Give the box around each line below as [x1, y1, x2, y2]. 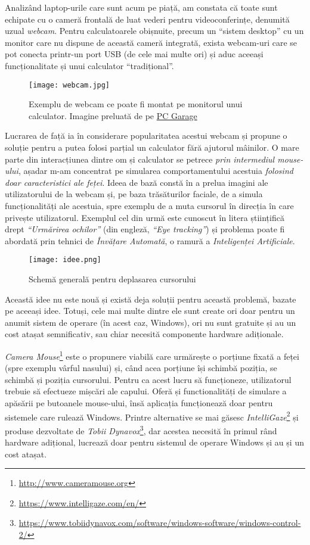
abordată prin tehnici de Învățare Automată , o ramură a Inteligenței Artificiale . [5, 234, 295, 247]
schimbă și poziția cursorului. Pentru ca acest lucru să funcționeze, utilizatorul [5, 373, 292, 385]
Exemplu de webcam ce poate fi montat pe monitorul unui [29, 98, 243, 110]
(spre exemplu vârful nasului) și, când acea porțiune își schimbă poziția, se [5, 362, 277, 374]
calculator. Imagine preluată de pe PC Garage [29, 109, 197, 122]
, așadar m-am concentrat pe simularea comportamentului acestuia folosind [18, 164, 293, 177]
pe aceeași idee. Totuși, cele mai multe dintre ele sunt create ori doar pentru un [5, 304, 295, 317]
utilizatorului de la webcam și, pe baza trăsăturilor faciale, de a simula [5, 188, 263, 200]
